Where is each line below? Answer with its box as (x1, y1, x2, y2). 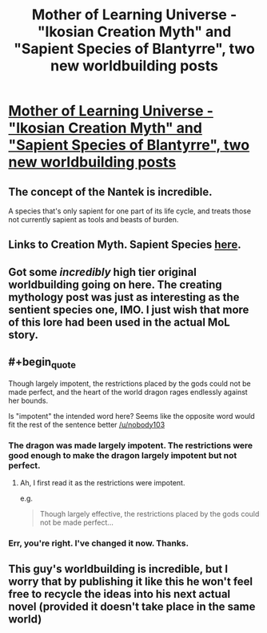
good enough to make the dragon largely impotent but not (8, 449, 237, 461)
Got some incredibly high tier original (8, 265, 197, 278)
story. (8, 327, 38, 342)
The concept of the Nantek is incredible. (8, 185, 213, 198)
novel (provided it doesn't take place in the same (8, 600, 256, 614)
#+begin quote (8, 355, 76, 371)
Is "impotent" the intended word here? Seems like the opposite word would (8, 411, 256, 420)
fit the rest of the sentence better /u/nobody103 (8, 420, 165, 429)
